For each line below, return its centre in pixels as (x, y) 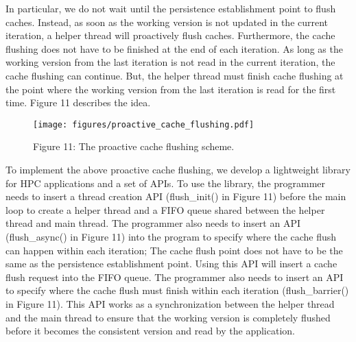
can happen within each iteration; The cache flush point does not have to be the (174, 250)
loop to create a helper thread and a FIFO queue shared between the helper (165, 209)
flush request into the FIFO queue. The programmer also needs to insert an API (175, 277)
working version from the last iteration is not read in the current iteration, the (170, 62)
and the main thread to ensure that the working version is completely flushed (168, 317)
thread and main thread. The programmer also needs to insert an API (153, 223)
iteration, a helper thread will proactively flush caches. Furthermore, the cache (170, 35)
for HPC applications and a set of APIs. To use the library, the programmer (166, 183)
